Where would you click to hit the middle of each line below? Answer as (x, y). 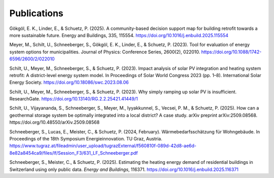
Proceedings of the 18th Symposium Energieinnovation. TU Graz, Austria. (86, 139)
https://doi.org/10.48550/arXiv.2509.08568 (55, 122)
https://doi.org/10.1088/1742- (231, 52)
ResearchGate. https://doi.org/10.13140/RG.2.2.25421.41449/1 (74, 99)
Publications (36, 13)
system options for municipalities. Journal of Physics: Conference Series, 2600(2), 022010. (105, 52)
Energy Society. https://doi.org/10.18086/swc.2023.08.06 (69, 82)
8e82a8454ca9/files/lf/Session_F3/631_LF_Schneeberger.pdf (74, 153)
